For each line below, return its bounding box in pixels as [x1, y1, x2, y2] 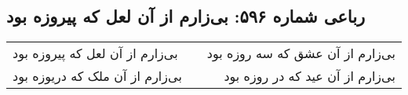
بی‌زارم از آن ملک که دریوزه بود [13, 67, 182, 86]
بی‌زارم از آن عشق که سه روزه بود [206, 44, 395, 63]
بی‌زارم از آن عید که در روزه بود [224, 67, 395, 86]
